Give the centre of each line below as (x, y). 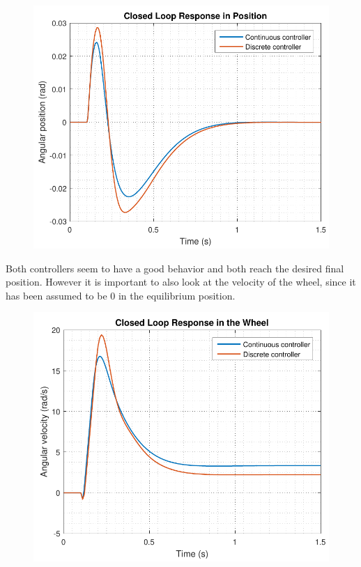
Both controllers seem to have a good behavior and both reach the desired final (175, 268)
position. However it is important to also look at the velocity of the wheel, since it (181, 282)
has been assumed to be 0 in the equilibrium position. (121, 295)
